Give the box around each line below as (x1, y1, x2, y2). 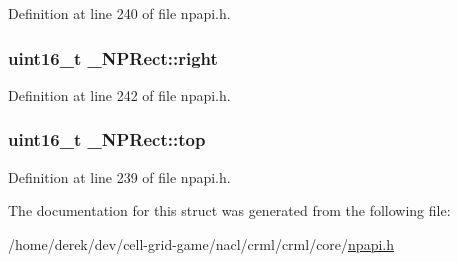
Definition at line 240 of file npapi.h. (8, 3, 231, 23)
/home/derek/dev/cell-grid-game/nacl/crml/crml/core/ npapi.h (8, 233, 394, 254)
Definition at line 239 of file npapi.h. (8, 166, 231, 187)
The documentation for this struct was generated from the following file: (8, 200, 451, 221)
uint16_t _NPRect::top (8, 127, 206, 152)
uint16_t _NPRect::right (8, 45, 218, 70)
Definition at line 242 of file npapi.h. (8, 84, 231, 105)
